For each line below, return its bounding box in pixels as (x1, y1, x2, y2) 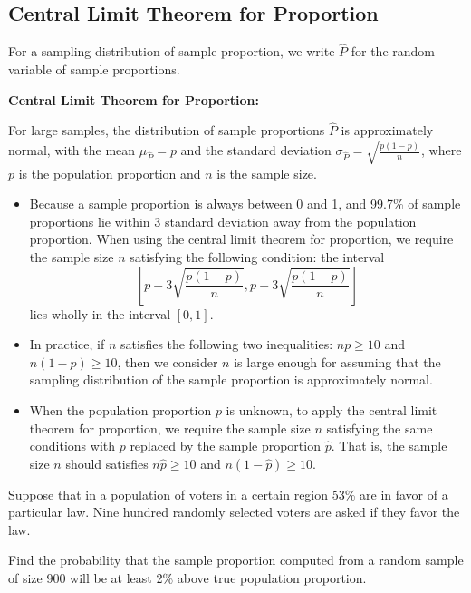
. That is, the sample (331, 436, 447, 455)
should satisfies (65, 453, 149, 472)
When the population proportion (29, 400, 212, 419)
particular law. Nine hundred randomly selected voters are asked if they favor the (8, 502, 460, 521)
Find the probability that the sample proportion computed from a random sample (8, 550, 464, 569)
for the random (351, 42, 435, 61)
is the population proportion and (18, 163, 201, 182)
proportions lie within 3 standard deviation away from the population (29, 211, 417, 230)
